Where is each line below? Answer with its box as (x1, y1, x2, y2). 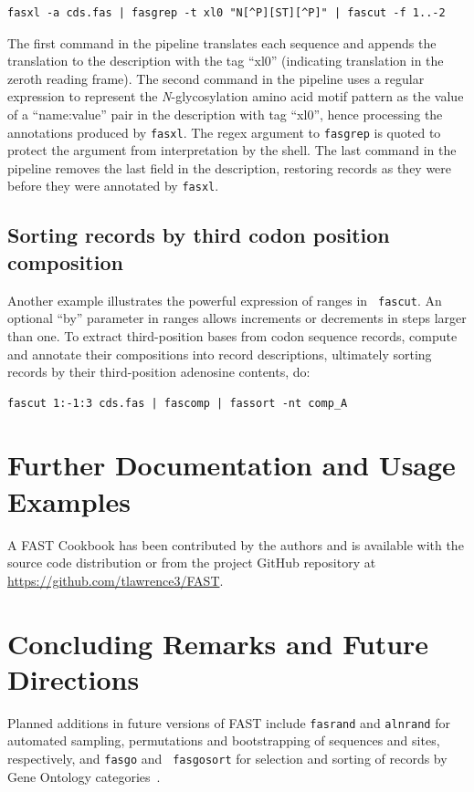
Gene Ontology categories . (7, 766, 161, 786)
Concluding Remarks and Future (7, 624, 429, 662)
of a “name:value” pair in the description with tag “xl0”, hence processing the (7, 104, 443, 123)
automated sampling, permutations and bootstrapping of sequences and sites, (7, 731, 440, 750)
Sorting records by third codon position (7, 221, 390, 249)
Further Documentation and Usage (7, 446, 456, 484)
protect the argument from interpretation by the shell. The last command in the (7, 141, 457, 160)
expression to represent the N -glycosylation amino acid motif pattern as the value (7, 87, 464, 106)
